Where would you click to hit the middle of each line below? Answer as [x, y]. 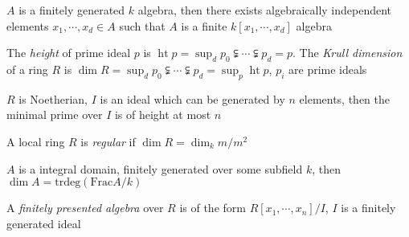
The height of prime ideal [69, 53]
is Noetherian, [53, 98]
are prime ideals [328, 69]
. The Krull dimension [347, 53]
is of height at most [163, 114]
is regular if [108, 141]
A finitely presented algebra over [85, 208]
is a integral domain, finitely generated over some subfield [161, 168]
